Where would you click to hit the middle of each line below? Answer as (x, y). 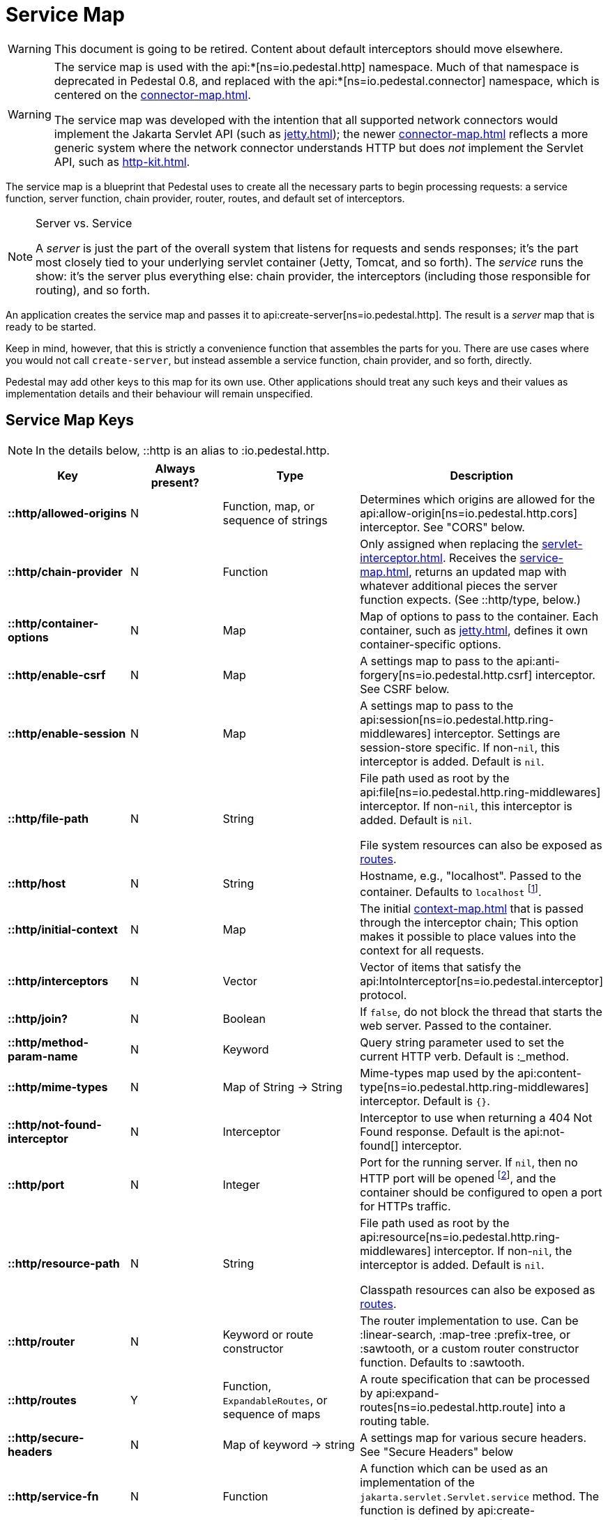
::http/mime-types (58, 1087)
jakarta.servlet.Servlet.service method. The (480, 1497)
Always (175, 468)
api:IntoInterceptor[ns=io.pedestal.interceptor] (481, 981)
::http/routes (42, 1400)
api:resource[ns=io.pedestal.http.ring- (460, 1237)
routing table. (395, 1421)
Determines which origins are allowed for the (478, 499)
